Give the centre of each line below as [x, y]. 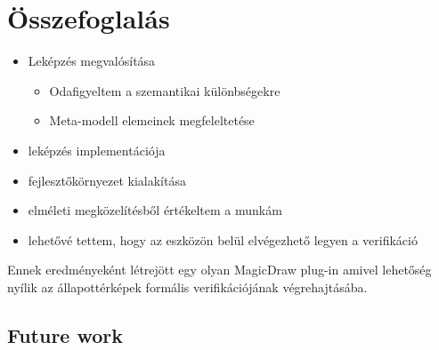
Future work [65, 334]
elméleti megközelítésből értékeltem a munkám [155, 210]
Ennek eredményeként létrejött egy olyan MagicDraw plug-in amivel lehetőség [219, 270]
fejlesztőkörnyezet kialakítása [107, 180]
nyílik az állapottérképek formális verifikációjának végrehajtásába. [187, 286]
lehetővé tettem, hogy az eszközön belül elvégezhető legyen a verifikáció [223, 239]
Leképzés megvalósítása [92, 61]
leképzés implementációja [97, 150]
